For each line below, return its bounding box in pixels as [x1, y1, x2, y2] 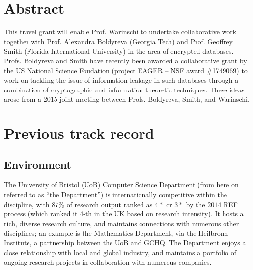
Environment [4, 156, 71, 172]
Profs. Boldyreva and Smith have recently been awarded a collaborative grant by [4, 55, 247, 65]
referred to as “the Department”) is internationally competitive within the [4, 189, 227, 200]
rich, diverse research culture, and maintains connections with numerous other [4, 218, 239, 228]
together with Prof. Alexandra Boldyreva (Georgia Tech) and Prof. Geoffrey [4, 36, 233, 46]
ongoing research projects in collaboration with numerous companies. [4, 257, 212, 267]
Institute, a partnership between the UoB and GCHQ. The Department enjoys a [4, 238, 246, 248]
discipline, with [4, 199, 50, 209]
